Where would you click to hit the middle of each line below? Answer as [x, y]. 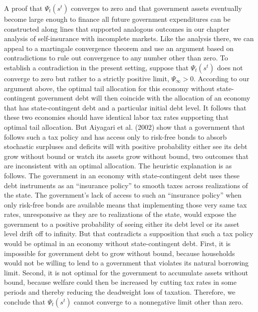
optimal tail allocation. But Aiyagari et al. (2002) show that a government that [125, 127]
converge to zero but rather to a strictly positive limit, [87, 78]
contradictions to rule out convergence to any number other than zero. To [116, 58]
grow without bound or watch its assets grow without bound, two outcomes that [126, 156]
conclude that [25, 301]
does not [230, 67]
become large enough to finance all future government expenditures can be [117, 19]
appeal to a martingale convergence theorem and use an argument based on [119, 48]
